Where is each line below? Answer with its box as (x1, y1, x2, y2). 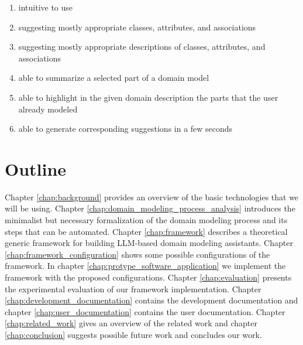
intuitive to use (18, 1, 73, 13)
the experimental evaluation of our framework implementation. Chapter (5, 282, 261, 295)
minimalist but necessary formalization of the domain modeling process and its (5, 214, 288, 226)
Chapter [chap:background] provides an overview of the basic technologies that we (5, 190, 299, 203)
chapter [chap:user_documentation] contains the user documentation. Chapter (5, 305, 285, 317)
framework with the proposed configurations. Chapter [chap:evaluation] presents (5, 271, 292, 283)
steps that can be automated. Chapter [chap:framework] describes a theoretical (5, 225, 288, 237)
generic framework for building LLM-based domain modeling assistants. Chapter (5, 237, 293, 249)
